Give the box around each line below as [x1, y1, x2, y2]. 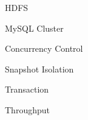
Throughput [5, 103, 50, 116]
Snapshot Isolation [5, 62, 74, 75]
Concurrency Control [5, 42, 83, 55]
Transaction [5, 83, 49, 96]
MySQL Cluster [5, 21, 64, 34]
